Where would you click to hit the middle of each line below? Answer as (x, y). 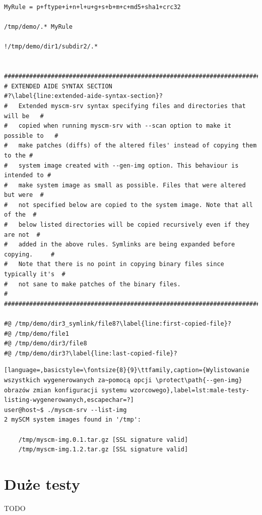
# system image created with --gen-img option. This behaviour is (121, 165)
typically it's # (35, 274)
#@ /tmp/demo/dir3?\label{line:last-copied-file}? (91, 353)
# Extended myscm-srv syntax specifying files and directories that (125, 106)
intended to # (28, 175)
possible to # (31, 136)
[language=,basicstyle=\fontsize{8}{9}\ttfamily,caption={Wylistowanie (127, 370)
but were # (24, 195)
